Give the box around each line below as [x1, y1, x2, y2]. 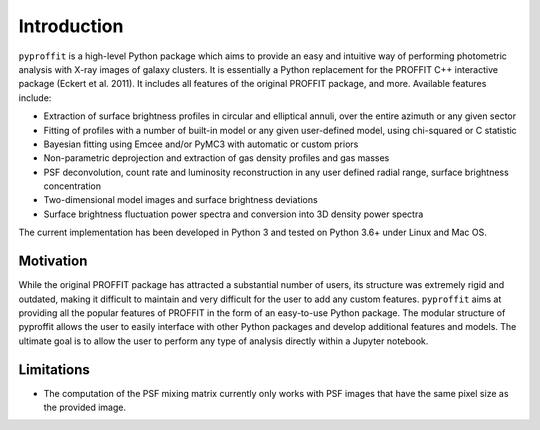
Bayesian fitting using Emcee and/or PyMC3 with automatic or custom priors [43, 138, 359, 150]
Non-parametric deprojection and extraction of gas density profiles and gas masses [43, 152, 390, 164]
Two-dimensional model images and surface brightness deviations [43, 194, 319, 206]
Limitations [18, 361, 90, 378]
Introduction [18, 15, 124, 37]
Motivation [18, 253, 88, 270]
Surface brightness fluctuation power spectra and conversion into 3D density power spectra [43, 208, 424, 220]
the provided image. [43, 401, 127, 413]
